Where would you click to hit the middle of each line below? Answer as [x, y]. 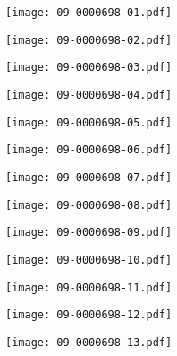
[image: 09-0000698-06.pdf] [89, 150]
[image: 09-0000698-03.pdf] [89, 68]
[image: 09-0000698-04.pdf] [89, 95]
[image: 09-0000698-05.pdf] [89, 122]
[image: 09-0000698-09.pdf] [89, 233]
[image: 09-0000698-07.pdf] [89, 177]
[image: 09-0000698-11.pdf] [89, 287]
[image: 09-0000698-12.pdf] [89, 315]
